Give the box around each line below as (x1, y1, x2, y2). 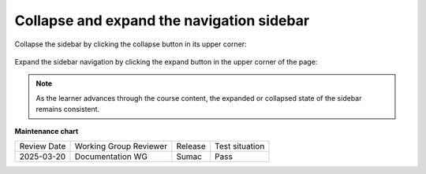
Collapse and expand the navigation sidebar (14, 12, 310, 29)
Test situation (214, 140, 265, 151)
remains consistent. (35, 105, 100, 114)
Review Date (19, 140, 66, 151)
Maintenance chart (14, 126, 79, 135)
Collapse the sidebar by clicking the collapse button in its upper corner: (14, 39, 248, 49)
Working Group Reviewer (74, 140, 168, 151)
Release (176, 140, 207, 151)
